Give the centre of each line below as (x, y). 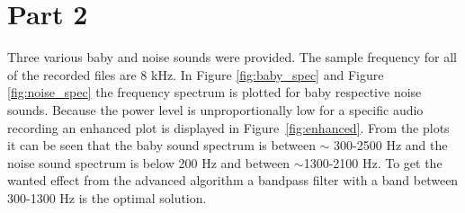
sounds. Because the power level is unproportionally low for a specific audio (215, 109)
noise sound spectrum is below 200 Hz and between (149, 162)
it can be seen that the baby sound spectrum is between (161, 145)
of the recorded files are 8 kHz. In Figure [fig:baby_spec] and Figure (196, 74)
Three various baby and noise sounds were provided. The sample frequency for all (232, 57)
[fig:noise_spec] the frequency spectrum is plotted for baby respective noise (215, 92)
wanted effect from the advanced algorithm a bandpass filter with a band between (233, 180)
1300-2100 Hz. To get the (373, 162)
